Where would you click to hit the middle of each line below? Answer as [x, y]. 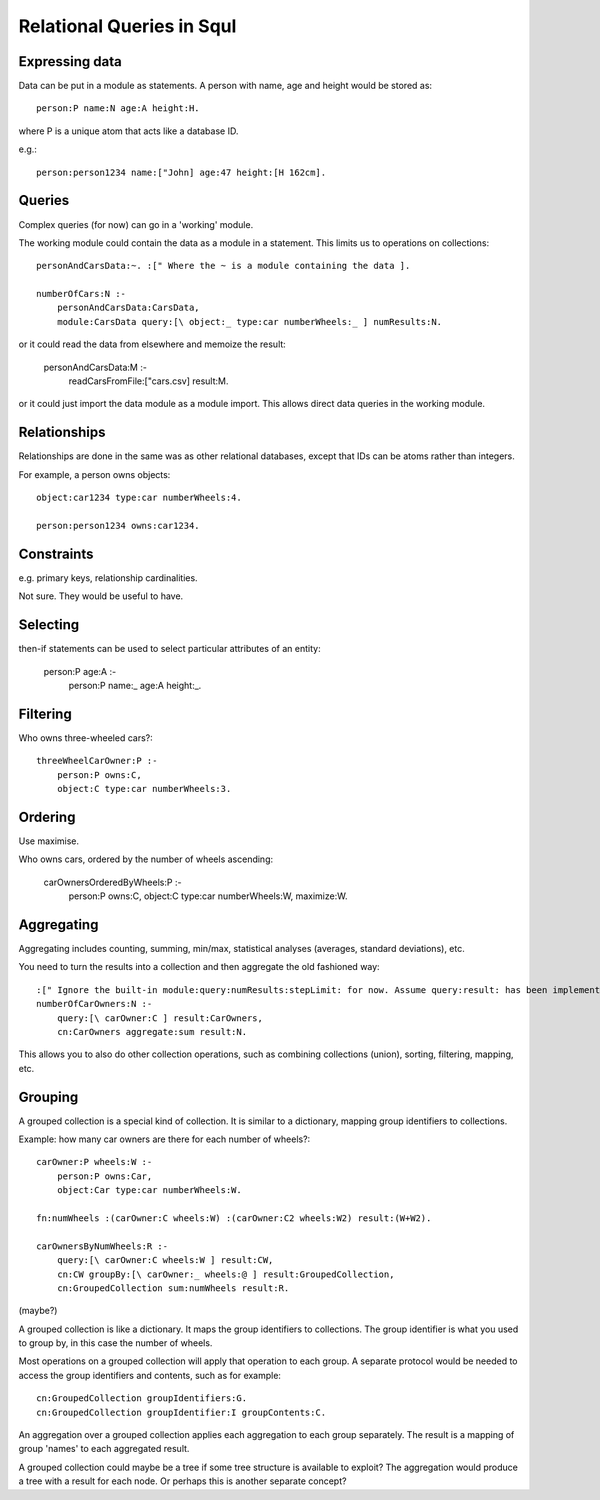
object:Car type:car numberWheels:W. [149, 1190]
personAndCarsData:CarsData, [128, 308]
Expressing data [70, 61]
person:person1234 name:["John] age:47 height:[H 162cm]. [181, 172]
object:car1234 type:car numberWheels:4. [139, 498]
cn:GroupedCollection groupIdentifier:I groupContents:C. [181, 1412]
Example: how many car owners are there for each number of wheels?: [164, 1139]
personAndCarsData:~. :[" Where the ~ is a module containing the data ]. [223, 266]
